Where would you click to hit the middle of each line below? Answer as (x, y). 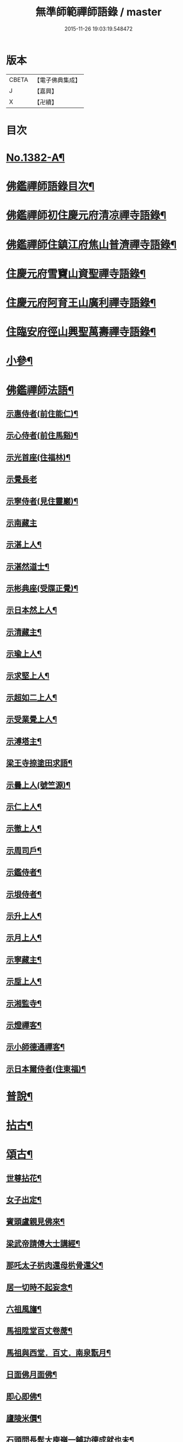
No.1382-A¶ (35, 158)
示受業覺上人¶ (32, 719)
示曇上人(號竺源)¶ (38, 785)
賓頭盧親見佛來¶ (35, 1222)
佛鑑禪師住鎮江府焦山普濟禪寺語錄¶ (91, 244)
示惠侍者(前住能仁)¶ (42, 413)
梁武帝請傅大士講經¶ (43, 1243)
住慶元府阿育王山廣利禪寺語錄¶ (81, 303)
